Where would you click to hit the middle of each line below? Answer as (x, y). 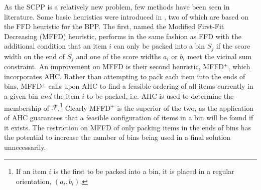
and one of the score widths (118, 56)
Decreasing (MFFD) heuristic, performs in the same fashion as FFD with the (123, 36)
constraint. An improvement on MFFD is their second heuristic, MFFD (114, 66)
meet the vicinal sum (220, 56)
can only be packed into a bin (159, 46)
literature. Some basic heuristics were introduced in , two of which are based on (126, 16)
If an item (31, 171)
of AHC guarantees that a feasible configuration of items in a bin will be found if (129, 117)
